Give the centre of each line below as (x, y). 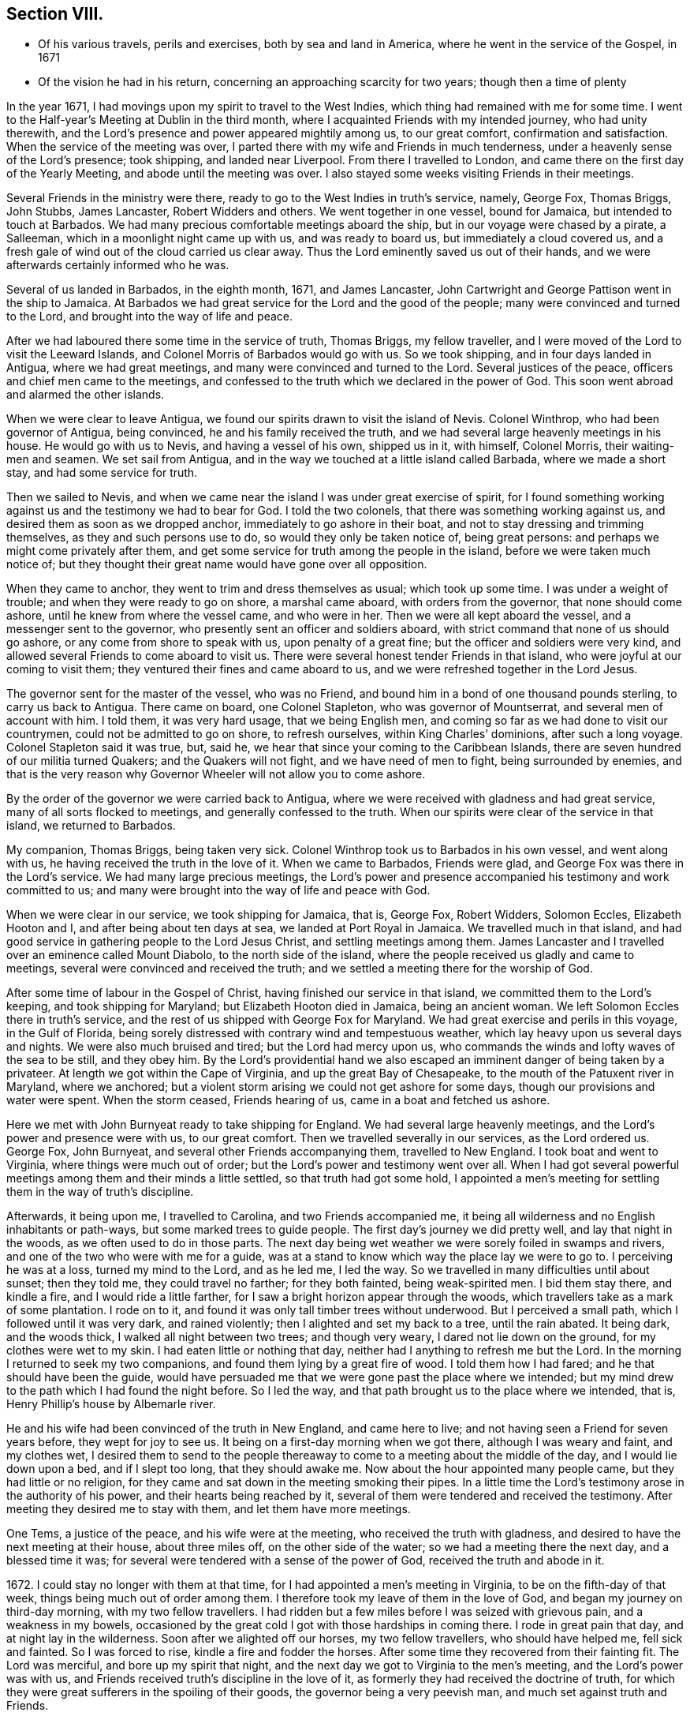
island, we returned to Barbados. (91, 826)
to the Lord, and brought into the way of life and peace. (149, 317)
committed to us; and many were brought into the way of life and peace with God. (218, 890)
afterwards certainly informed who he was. (118, 265)
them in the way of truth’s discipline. (100, 1192)
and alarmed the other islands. (86, 395)
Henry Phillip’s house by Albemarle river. (111, 1404)
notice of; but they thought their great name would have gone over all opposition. (217, 564)
